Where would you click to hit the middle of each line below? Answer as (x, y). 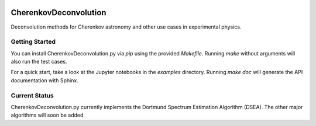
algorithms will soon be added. (48, 115)
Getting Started (33, 42)
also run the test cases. (39, 62)
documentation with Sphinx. (44, 80)
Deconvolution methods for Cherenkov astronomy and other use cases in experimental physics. (126, 27)
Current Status (32, 95)
